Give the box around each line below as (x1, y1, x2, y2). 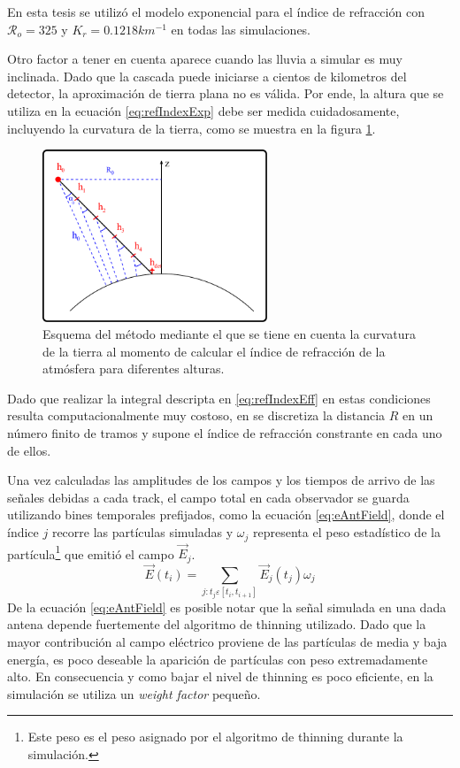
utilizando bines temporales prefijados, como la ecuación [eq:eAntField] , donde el (7, 505, 445, 524)
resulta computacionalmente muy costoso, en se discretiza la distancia (7, 406, 386, 425)
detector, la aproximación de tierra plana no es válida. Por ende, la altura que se (7, 84, 444, 103)
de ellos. (7, 441, 51, 459)
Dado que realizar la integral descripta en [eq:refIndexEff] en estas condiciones (7, 388, 431, 407)
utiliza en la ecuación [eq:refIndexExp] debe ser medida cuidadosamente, (7, 101, 400, 119)
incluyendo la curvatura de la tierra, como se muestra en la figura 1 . (7, 119, 376, 137)
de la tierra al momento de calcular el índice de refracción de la (42, 342, 386, 360)
